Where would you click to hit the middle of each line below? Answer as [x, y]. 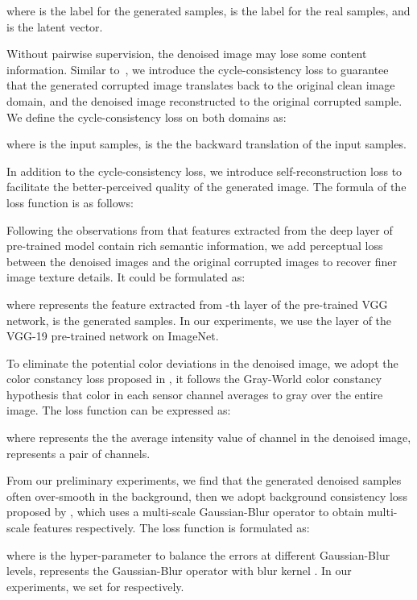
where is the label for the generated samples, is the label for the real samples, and [208, 10]
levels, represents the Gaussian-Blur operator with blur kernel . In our [179, 571]
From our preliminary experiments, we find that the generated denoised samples [204, 480]
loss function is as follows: [70, 202]
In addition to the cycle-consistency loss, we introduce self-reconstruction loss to [204, 171]
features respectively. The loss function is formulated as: [171, 528]
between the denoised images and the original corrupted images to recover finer [202, 261]
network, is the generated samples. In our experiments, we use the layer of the [199, 320]
